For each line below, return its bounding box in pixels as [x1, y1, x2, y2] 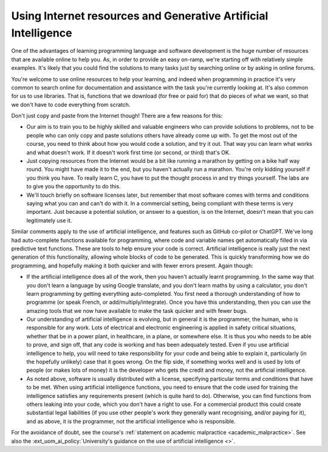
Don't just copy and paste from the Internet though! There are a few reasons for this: [11, 112, 223, 120]
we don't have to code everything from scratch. [11, 101, 131, 108]
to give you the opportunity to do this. [26, 183, 121, 190]
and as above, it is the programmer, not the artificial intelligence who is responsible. [26, 417, 236, 425]
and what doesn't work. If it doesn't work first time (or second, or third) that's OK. [26, 149, 231, 156]
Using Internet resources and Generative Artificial [11, 9, 268, 22]
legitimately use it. [26, 216, 72, 224]
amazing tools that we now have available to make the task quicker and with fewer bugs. [26, 307, 248, 314]
